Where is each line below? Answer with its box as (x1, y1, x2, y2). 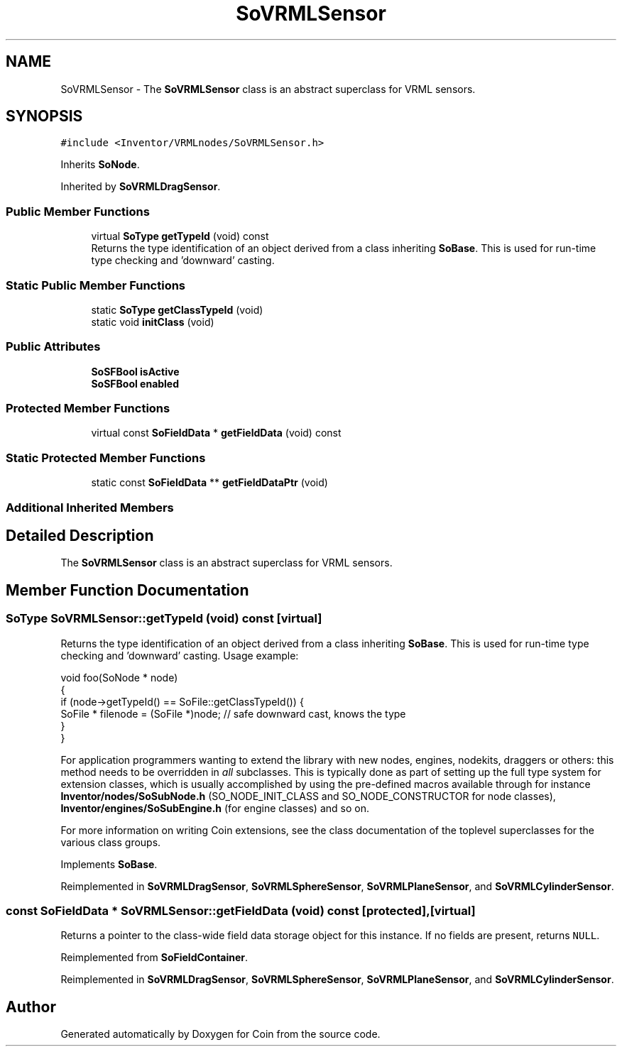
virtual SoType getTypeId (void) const (91, 230, 269, 243)
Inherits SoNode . (60, 158, 140, 171)
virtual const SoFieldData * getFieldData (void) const (91, 427, 342, 439)
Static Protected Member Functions (6, 450, 206, 465)
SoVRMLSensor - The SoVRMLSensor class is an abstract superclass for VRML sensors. (60, 82, 476, 95)
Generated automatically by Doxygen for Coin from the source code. (60, 1028, 381, 1041)
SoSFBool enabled (91, 377, 180, 390)
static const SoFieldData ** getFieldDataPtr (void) (91, 476, 328, 489)
